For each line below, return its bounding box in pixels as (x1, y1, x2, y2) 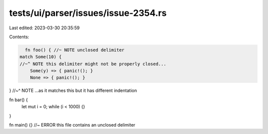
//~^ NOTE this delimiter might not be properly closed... (19, 61, 166, 67)
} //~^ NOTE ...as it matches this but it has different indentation (9, 87, 137, 94)
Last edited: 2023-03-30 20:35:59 (9, 25, 80, 31)
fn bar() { (9, 97, 28, 103)
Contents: (9, 34, 29, 40)
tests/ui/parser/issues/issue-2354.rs (9, 7, 167, 18)
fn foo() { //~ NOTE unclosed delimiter (25, 47, 125, 53)
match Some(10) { (19, 54, 62, 60)
